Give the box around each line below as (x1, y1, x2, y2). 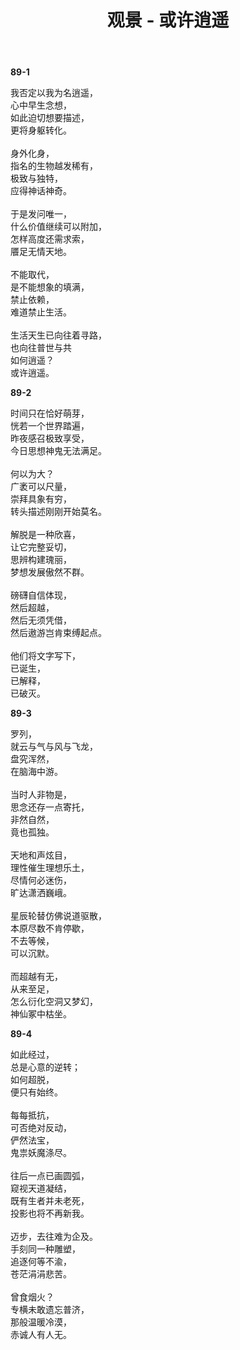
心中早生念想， (10, 99, 72, 111)
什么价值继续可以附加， (10, 221, 107, 233)
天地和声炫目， (10, 849, 72, 861)
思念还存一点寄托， (10, 801, 90, 813)
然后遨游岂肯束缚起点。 (10, 627, 107, 639)
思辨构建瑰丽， (10, 554, 72, 566)
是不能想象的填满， (10, 281, 90, 293)
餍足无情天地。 (10, 246, 72, 258)
